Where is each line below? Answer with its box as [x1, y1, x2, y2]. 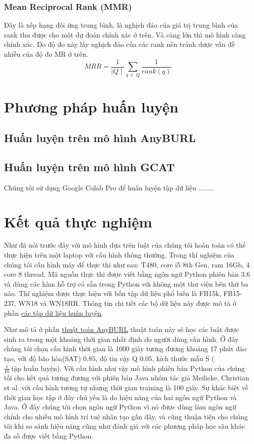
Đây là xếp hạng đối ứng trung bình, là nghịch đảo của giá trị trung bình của [4, 20, 238, 30]
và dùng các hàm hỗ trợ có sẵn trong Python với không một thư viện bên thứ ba [4, 278, 249, 289]
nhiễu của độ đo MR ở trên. [4, 49, 88, 59]
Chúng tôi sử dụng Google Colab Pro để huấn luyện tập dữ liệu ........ [4, 182, 214, 192]
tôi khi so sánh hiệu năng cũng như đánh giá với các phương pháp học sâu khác [4, 421, 245, 431]
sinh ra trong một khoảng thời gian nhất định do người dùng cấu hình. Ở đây [4, 333, 239, 344]
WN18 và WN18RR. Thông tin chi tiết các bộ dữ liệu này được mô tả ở [18, 298, 236, 308]
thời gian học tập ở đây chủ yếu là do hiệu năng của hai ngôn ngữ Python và [4, 392, 237, 402]
